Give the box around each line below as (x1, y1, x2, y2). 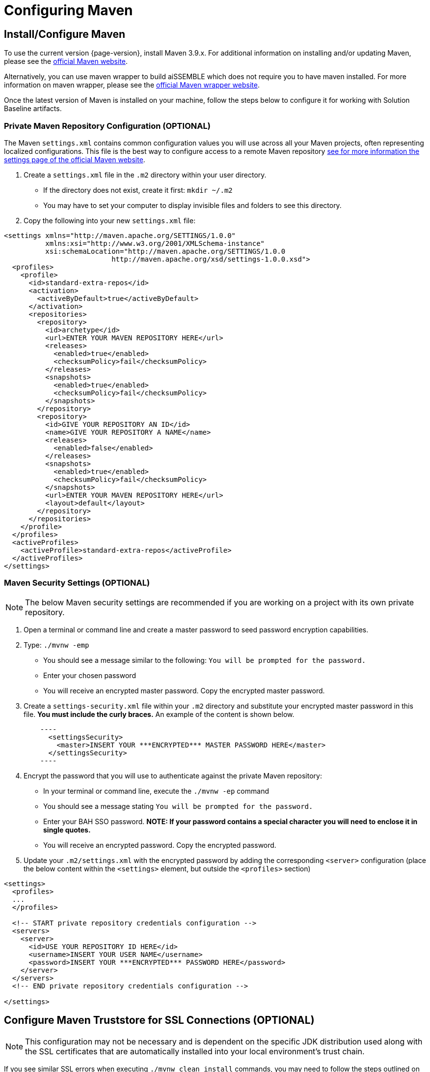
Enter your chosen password (43, 671, 136, 680)
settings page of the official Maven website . (4, 155, 145, 164)
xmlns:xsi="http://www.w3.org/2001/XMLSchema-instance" (45, 239, 265, 247)
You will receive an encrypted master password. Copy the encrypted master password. (43, 686, 325, 695)
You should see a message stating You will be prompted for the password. (43, 802, 313, 810)
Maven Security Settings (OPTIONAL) (4, 578, 150, 588)
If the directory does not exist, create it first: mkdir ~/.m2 (43, 185, 233, 194)
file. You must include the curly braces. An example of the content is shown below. (24, 710, 295, 718)
